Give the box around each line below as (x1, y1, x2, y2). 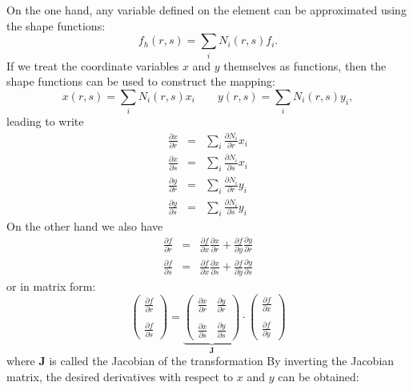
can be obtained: (278, 368, 359, 384)
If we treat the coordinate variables (6, 57, 179, 74)
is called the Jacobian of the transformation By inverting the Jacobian (49, 352, 395, 369)
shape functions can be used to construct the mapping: (6, 73, 275, 90)
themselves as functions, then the (223, 57, 387, 74)
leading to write (6, 113, 84, 130)
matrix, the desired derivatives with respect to (6, 368, 234, 384)
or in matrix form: (6, 277, 96, 294)
